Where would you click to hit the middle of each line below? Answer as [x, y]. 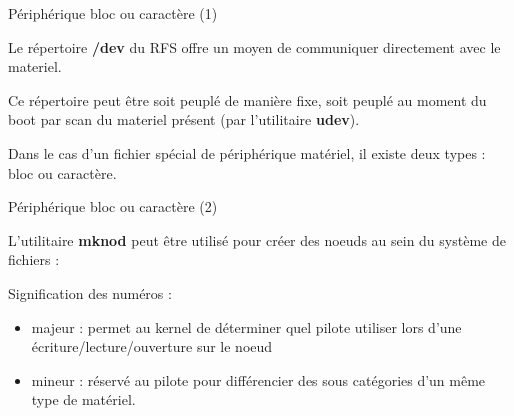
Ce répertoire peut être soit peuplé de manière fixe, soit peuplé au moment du [247, 99]
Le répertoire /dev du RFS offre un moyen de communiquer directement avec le [254, 46]
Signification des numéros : [90, 292]
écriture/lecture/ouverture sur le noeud [152, 346]
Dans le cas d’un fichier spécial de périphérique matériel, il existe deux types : [247, 152]
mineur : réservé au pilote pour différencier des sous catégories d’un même [258, 379]
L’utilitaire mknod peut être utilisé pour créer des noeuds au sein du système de [257, 239]
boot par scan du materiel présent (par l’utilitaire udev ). [184, 119]
